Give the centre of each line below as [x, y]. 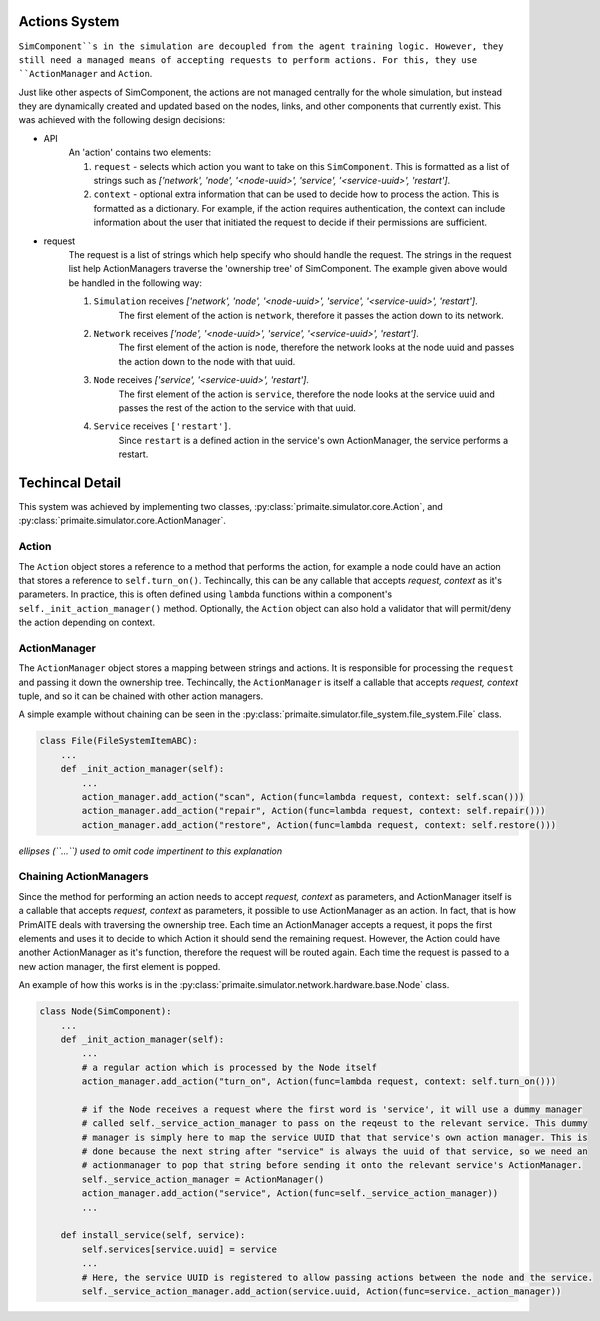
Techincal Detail [70, 482]
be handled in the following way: [135, 282]
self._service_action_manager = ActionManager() [203, 1179]
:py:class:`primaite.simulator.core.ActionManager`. [122, 521]
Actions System [69, 21]
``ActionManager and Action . [85, 74]
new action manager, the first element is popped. [119, 966]
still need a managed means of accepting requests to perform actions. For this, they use [248, 59]
